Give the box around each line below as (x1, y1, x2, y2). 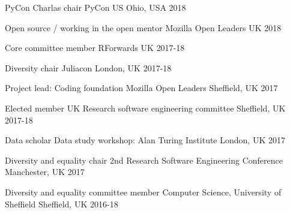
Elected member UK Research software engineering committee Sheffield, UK (5, 101, 286, 114)
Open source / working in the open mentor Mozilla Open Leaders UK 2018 (5, 21, 282, 34)
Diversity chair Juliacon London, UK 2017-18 (5, 61, 172, 74)
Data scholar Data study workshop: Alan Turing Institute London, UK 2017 (5, 134, 285, 146)
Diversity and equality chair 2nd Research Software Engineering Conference (5, 153, 283, 166)
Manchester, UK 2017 (5, 165, 85, 178)
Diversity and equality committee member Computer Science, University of (5, 185, 282, 198)
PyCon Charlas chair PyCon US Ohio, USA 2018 (5, 1, 186, 13)
